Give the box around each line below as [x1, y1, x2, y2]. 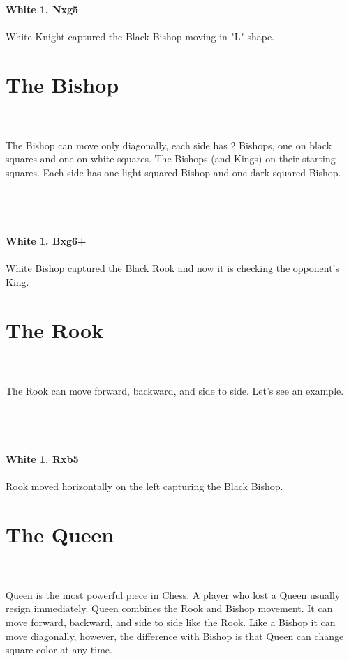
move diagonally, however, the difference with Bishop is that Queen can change [6, 628, 344, 643]
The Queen [6, 519, 114, 548]
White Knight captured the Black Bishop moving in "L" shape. [6, 29, 274, 43]
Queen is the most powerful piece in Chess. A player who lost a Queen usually [6, 587, 341, 602]
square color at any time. [6, 642, 112, 657]
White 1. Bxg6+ [6, 234, 87, 248]
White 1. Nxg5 [6, 1, 79, 16]
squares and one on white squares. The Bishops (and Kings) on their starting [6, 151, 336, 166]
